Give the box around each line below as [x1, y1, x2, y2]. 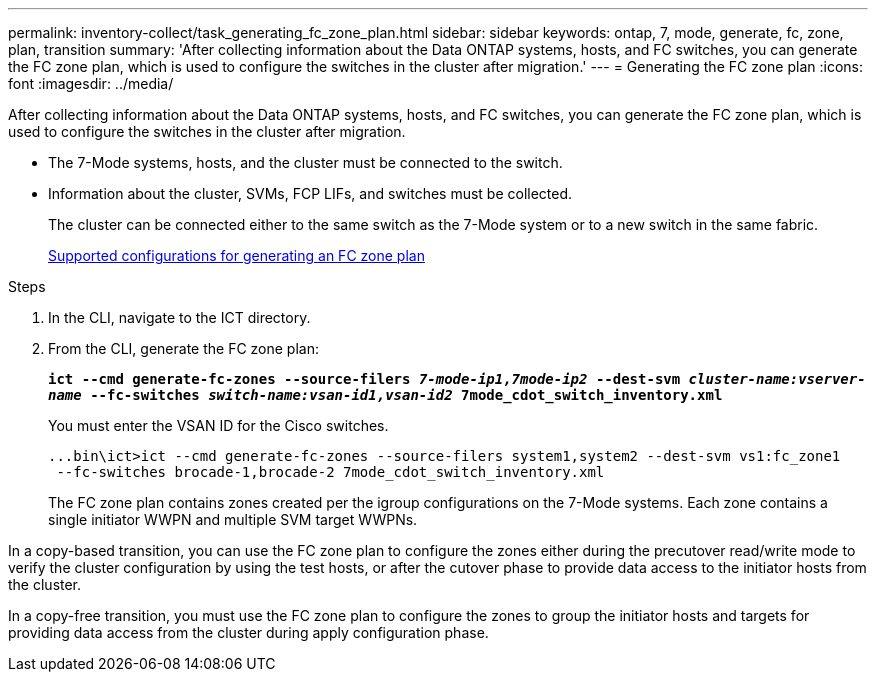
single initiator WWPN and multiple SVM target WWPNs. [48, 511, 418, 528]
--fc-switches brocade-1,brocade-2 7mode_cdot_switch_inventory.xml [56, 464, 605, 480]
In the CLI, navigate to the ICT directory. [48, 309, 311, 326]
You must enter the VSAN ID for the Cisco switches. [48, 417, 389, 434]
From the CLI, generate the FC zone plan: [48, 340, 319, 357]
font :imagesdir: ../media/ [8, 75, 174, 92]
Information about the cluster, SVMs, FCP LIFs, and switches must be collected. [48, 185, 573, 202]
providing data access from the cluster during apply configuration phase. [8, 624, 489, 641]
